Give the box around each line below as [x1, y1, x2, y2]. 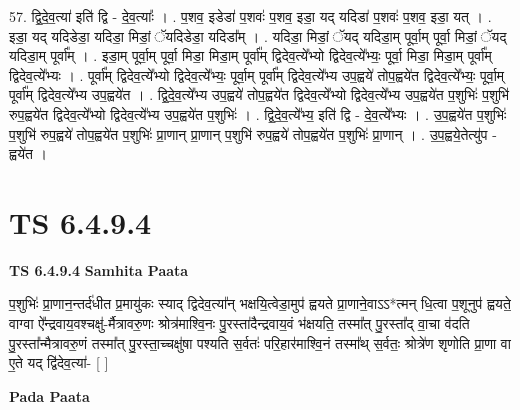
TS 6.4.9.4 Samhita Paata [9, 259, 189, 280]
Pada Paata [9, 385, 90, 406]
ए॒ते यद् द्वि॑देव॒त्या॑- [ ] [9, 352, 109, 373]
